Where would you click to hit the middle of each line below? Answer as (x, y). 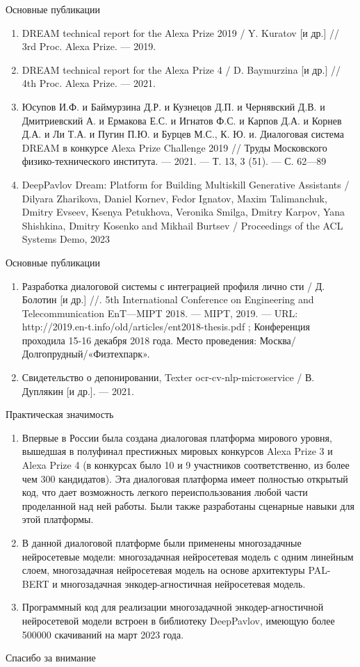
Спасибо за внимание (51, 658)
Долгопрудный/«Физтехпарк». (86, 354)
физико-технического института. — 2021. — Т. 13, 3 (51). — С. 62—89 (174, 161)
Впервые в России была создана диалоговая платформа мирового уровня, (177, 437)
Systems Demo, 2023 (66, 239)
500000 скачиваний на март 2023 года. (103, 634)
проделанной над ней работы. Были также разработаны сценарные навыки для (188, 505)
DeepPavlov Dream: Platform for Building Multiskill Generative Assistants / (186, 184)
